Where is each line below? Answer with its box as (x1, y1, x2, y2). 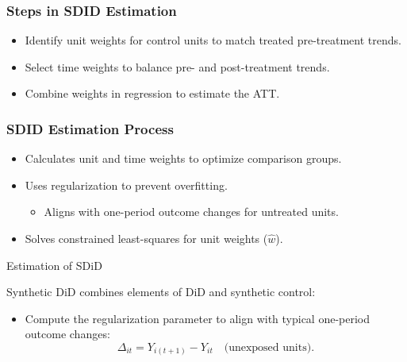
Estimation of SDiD (6, 256, 102, 273)
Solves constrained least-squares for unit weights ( (25, 230, 268, 246)
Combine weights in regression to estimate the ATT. (25, 85, 280, 102)
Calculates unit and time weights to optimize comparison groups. (25, 150, 342, 167)
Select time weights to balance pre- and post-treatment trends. (25, 58, 330, 75)
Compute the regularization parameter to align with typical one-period (25, 310, 371, 326)
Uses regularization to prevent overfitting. (25, 176, 228, 193)
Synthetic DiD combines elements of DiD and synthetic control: (6, 283, 316, 300)
